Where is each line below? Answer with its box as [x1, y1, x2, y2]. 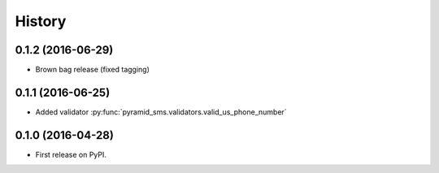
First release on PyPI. [35, 149, 107, 159]
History [15, 12, 67, 30]
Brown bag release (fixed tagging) [35, 65, 150, 75]
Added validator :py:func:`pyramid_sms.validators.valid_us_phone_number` [35, 106, 288, 117]
